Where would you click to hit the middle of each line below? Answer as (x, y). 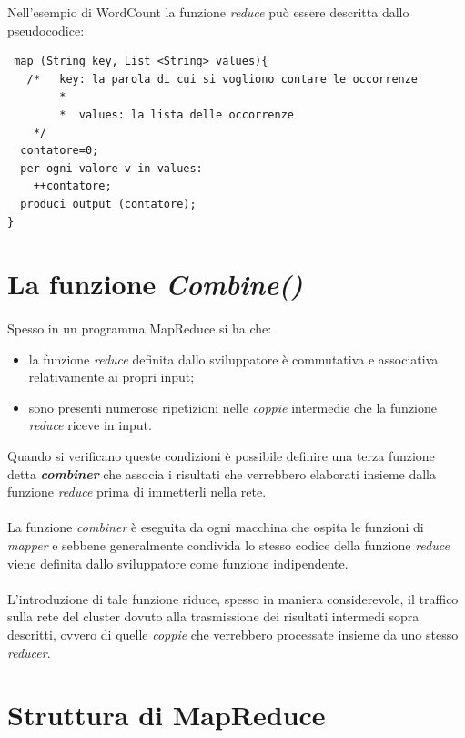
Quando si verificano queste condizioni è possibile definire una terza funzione (221, 456)
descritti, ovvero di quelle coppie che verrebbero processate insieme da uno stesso (233, 634)
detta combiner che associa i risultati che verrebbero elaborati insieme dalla (222, 473)
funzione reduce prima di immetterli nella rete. (137, 492)
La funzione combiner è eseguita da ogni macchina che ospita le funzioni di (216, 527)
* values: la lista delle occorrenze (177, 114)
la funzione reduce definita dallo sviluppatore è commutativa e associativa (233, 359)
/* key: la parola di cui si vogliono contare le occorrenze (222, 79)
